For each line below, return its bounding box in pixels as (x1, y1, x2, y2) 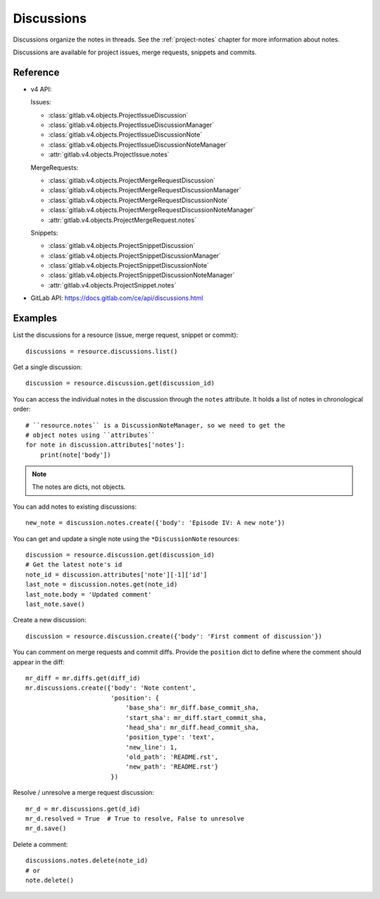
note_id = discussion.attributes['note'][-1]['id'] (25, 571, 208, 578)
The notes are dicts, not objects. (32, 483, 126, 491)
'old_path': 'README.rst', (125, 753, 219, 761)
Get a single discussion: (13, 363, 82, 371)
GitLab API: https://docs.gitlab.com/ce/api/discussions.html (30, 294, 203, 302)
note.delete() (25, 876, 74, 884)
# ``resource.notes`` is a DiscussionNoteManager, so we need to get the (25, 421, 286, 429)
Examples (13, 312, 58, 324)
